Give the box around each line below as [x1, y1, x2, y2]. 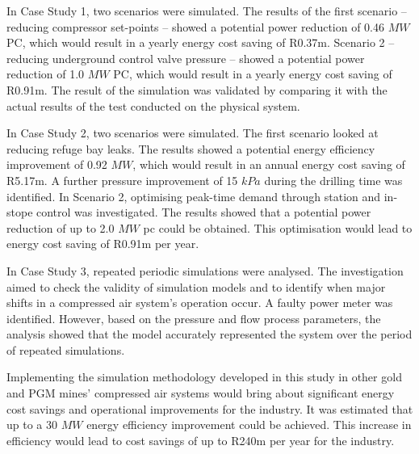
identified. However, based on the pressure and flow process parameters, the [6, 309, 381, 326]
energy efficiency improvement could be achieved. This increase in [86, 416, 412, 433]
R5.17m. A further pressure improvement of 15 [6, 171, 238, 188]
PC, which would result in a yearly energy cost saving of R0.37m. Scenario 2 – [6, 34, 395, 51]
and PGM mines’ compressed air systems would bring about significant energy [6, 385, 395, 401]
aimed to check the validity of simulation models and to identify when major [6, 278, 386, 295]
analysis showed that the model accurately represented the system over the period [6, 326, 413, 343]
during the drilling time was [264, 171, 403, 188]
